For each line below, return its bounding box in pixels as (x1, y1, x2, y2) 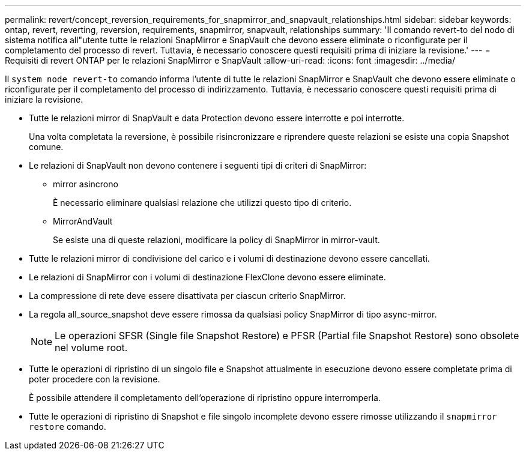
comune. (29, 142, 64, 152)
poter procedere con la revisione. (29, 374, 160, 384)
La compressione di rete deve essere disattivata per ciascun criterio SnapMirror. (29, 291, 346, 301)
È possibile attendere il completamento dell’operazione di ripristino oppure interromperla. (29, 393, 381, 403)
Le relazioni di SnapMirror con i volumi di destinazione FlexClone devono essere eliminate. (29, 272, 386, 282)
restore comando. (29, 421, 106, 432)
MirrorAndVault (53, 216, 113, 226)
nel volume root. (55, 342, 128, 354)
